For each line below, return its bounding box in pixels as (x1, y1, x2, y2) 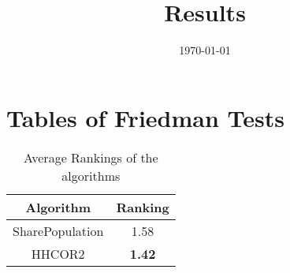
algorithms (61, 166, 121, 185)
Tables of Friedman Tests (6, 101, 284, 133)
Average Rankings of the (24, 148, 158, 166)
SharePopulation (13, 221, 104, 240)
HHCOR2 (31, 244, 85, 263)
